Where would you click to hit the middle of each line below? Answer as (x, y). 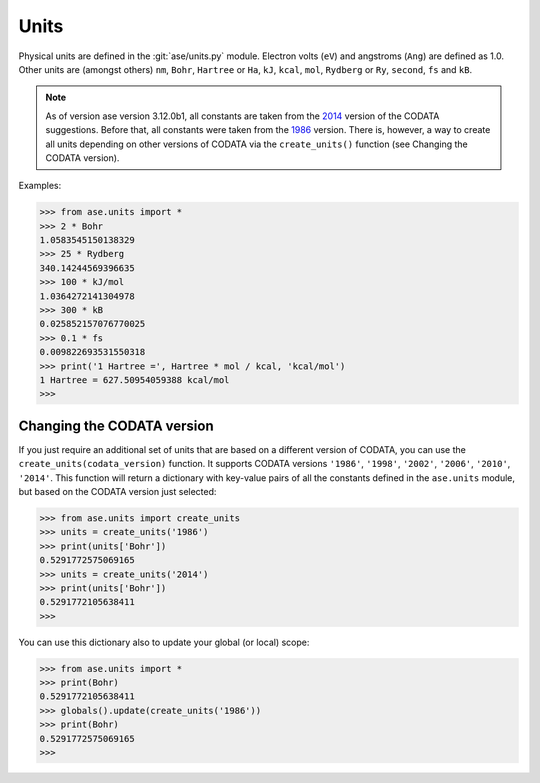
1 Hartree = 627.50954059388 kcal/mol (134, 379)
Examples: (40, 186)
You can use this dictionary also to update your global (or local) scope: (164, 642)
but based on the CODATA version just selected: (117, 492)
